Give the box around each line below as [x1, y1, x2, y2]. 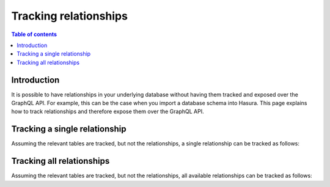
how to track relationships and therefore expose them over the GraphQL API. [11, 108, 204, 116]
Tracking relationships [11, 9, 128, 23]
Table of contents [11, 31, 57, 38]
